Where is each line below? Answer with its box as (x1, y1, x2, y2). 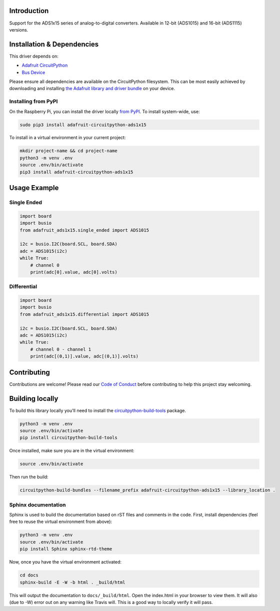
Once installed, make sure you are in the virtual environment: (9, 448, 134, 454)
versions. (9, 27, 28, 33)
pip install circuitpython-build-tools (19, 435, 117, 440)
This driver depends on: (9, 53, 58, 59)
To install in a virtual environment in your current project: (9, 135, 126, 141)
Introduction (9, 7, 49, 15)
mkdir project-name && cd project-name (19, 148, 117, 154)
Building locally (9, 394, 58, 403)
